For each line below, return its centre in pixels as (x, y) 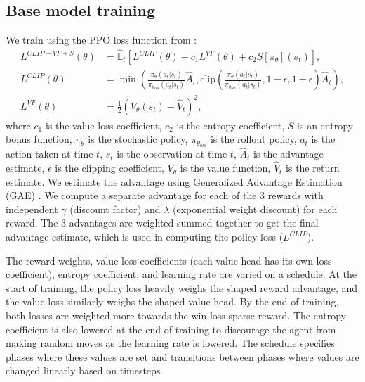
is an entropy (325, 125)
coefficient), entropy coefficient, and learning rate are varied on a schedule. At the (181, 274)
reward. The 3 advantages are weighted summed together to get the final (162, 223)
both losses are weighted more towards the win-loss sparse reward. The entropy (176, 316)
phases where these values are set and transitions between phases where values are (182, 356)
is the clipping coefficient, (109, 168)
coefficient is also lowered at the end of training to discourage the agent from (171, 329)
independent (32, 209)
